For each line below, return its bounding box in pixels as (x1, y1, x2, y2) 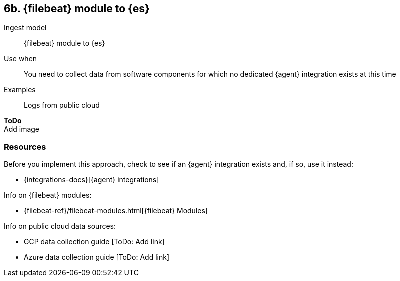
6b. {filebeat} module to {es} (4, 2, 150, 15)
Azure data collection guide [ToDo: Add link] (24, 253, 170, 262)
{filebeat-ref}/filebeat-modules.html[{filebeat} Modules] (24, 206, 208, 215)
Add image (4, 125, 40, 134)
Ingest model (4, 23, 47, 32)
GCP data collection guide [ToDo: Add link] (24, 237, 165, 246)
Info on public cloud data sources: (4, 222, 116, 231)
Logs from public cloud (24, 101, 100, 110)
